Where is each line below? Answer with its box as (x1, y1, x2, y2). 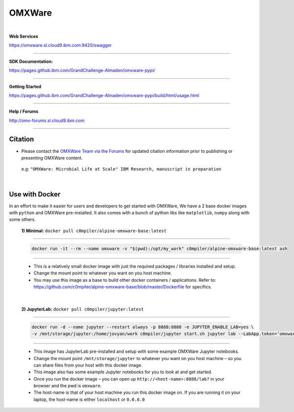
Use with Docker (9, 190, 61, 198)
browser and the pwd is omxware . (33, 383, 102, 389)
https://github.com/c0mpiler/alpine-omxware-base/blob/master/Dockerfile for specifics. (33, 284, 212, 290)
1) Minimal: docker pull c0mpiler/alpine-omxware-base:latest (21, 228, 167, 234)
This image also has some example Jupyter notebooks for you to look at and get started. (33, 369, 213, 375)
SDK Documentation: (9, 58, 53, 64)
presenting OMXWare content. (21, 155, 83, 161)
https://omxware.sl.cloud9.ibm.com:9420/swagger (9, 42, 112, 48)
